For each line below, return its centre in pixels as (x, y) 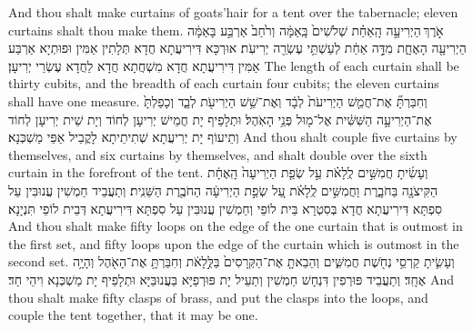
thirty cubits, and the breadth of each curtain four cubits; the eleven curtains (224, 83)
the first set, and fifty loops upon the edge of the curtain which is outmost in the (234, 243)
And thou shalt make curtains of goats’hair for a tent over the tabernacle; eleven (233, 12)
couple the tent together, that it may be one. (133, 315)
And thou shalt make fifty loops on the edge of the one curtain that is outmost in (236, 226)
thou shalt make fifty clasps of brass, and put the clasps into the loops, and (218, 297)
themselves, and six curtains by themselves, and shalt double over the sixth (218, 154)
